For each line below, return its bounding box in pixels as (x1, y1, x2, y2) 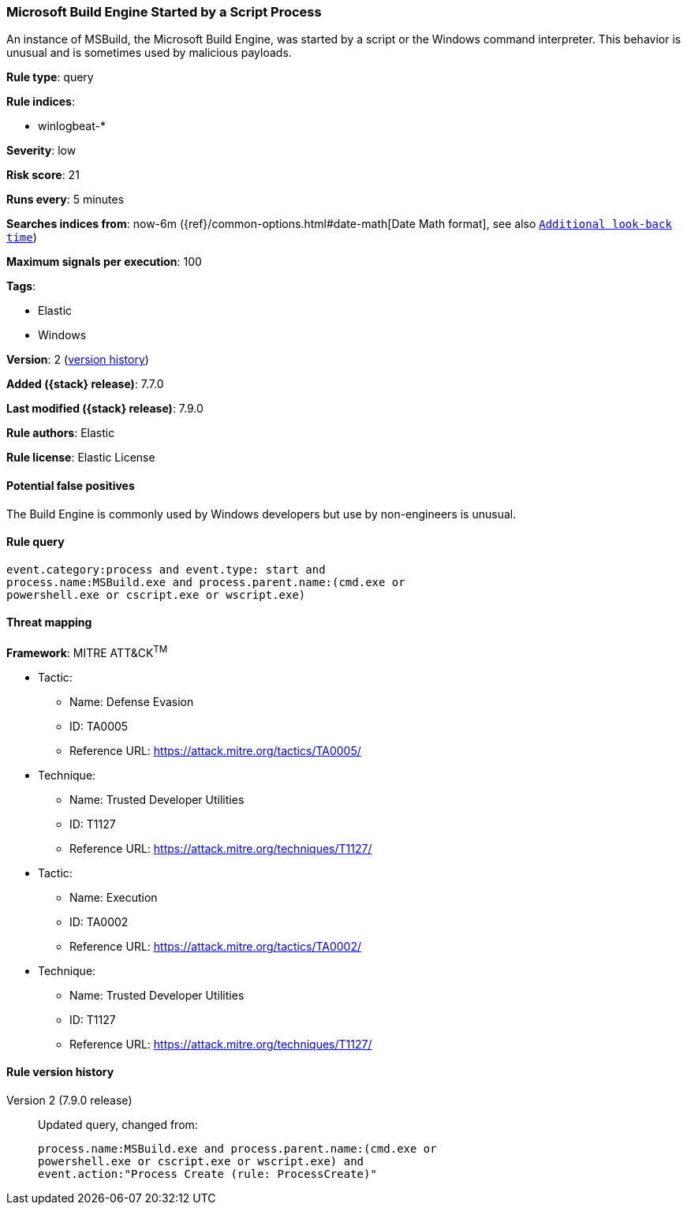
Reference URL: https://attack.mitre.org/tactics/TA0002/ (69, 939, 362, 953)
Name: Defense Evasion (69, 694, 194, 708)
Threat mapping (6, 615, 92, 630)
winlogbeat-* (38, 119, 106, 133)
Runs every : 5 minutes (6, 192, 125, 207)
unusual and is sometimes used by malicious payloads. (6, 46, 292, 60)
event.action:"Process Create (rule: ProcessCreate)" (38, 1167, 377, 1180)
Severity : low (6, 144, 77, 158)
